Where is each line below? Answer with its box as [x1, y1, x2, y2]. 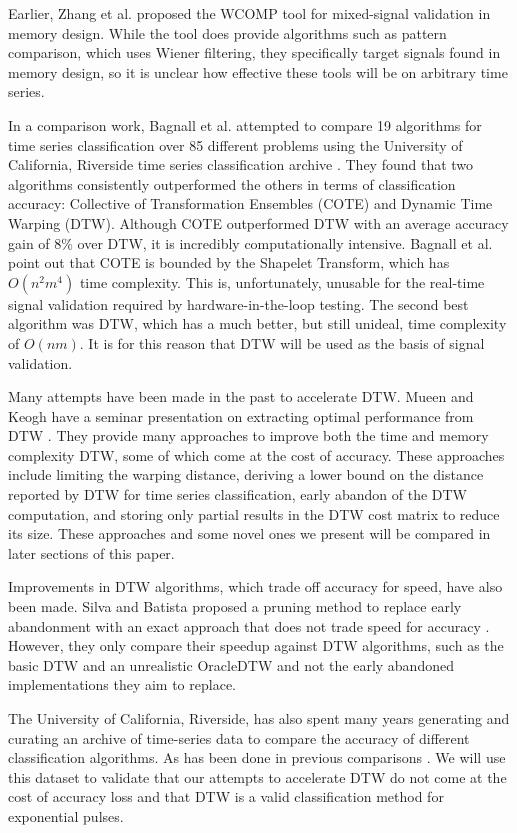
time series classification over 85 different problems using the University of [8, 134, 463, 155]
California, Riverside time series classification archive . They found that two [8, 154, 474, 175]
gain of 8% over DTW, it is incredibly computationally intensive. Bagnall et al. [8, 232, 493, 253]
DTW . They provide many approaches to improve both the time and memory [8, 425, 489, 446]
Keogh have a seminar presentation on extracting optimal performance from [8, 405, 474, 426]
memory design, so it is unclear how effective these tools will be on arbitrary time [8, 61, 508, 82]
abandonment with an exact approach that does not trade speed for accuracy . [8, 615, 490, 636]
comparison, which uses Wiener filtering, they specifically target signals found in [8, 42, 501, 63]
